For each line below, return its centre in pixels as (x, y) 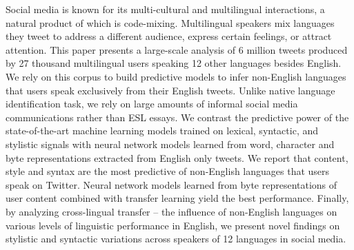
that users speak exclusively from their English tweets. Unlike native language (170, 90)
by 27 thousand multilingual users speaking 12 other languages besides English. (174, 63)
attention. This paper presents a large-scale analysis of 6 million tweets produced (177, 49)
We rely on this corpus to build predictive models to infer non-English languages (176, 76)
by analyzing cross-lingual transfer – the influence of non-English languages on (171, 211)
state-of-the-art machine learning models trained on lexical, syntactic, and (162, 131)
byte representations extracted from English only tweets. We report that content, (177, 157)
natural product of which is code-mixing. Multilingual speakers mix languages (170, 22)
